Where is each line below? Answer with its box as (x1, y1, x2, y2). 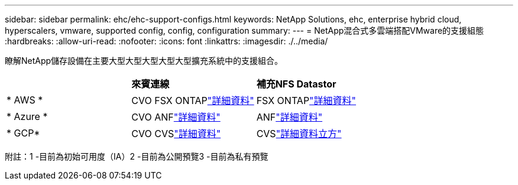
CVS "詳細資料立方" (256, 128, 342, 139)
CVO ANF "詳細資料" (131, 111, 221, 123)
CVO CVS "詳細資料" (131, 128, 221, 139)
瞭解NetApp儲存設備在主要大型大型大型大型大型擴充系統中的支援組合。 (5, 56, 283, 66)
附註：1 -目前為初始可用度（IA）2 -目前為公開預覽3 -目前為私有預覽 (5, 151, 268, 161)
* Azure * (7, 111, 48, 122)
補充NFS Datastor (256, 78, 336, 90)
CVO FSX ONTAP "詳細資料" (131, 95, 254, 106)
